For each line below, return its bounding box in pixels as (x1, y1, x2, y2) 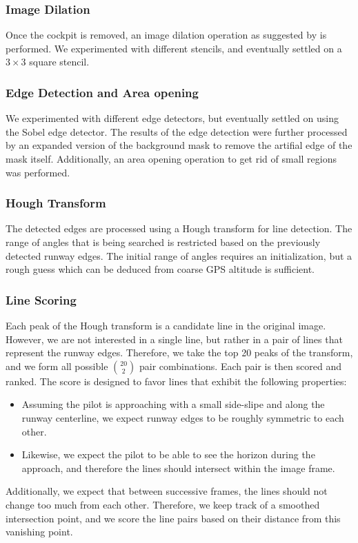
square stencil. (29, 54, 90, 69)
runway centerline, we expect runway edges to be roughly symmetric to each (21, 410, 344, 424)
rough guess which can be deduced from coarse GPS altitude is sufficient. (6, 262, 315, 276)
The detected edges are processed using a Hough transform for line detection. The (6, 221, 352, 236)
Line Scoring (6, 291, 77, 308)
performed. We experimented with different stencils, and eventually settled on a (6, 41, 342, 55)
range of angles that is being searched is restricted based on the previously (6, 235, 321, 249)
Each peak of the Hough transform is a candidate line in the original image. (6, 318, 326, 332)
